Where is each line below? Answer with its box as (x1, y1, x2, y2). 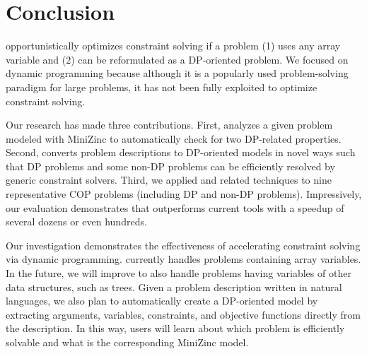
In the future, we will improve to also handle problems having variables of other (6, 266, 351, 281)
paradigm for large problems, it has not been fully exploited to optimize (6, 79, 318, 94)
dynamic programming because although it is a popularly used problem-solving (6, 66, 349, 81)
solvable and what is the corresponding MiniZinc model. (6, 335, 249, 349)
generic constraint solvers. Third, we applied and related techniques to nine (6, 172, 332, 187)
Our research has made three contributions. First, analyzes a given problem (6, 117, 333, 132)
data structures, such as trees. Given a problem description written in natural (6, 279, 342, 294)
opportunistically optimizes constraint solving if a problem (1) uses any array (6, 38, 341, 53)
